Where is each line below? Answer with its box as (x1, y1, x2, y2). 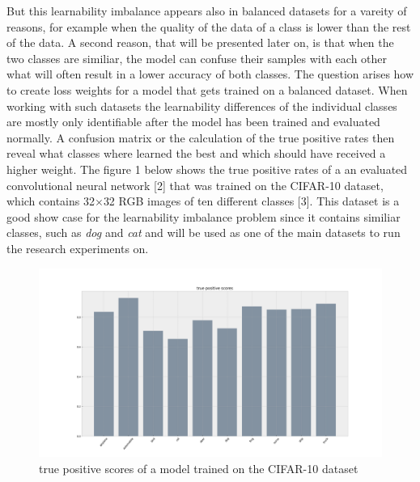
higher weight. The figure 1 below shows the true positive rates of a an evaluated (6, 160, 408, 177)
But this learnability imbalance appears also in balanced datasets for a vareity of (6, 2, 407, 19)
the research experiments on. (6, 239, 149, 256)
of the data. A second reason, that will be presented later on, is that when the (6, 34, 394, 51)
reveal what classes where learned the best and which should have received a (6, 145, 386, 162)
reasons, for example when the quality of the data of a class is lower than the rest (6, 18, 411, 35)
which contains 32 (6, 192, 95, 209)
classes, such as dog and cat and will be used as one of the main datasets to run (6, 224, 401, 241)
